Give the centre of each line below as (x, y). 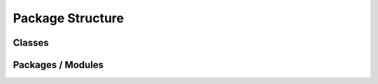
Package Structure (68, 18)
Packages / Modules (58, 65)
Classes (31, 43)
